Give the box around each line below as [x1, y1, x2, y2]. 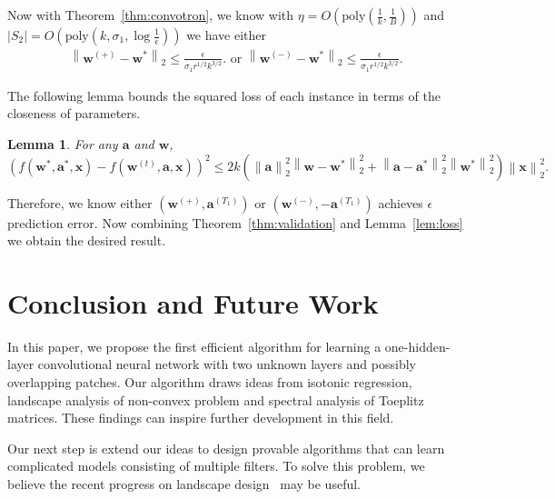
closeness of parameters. [7, 104, 141, 123]
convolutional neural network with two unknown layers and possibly [37, 354, 416, 374]
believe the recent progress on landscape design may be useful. [7, 474, 361, 494]
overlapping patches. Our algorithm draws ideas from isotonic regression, [7, 373, 412, 392]
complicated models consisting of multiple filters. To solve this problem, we [7, 456, 425, 475]
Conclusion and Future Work [7, 284, 379, 321]
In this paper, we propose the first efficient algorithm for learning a [7, 336, 382, 355]
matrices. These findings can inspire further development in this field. [7, 408, 394, 427]
